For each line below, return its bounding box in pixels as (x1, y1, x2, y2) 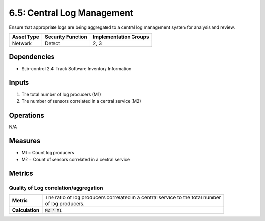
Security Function (45, 33, 88, 40)
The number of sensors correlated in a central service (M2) (21, 98, 142, 104)
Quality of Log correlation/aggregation (9, 184, 103, 191)
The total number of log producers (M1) (21, 91, 101, 98)
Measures (9, 137, 41, 145)
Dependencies (9, 53, 55, 61)
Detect (45, 40, 60, 47)
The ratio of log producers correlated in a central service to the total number (45, 194, 221, 201)
